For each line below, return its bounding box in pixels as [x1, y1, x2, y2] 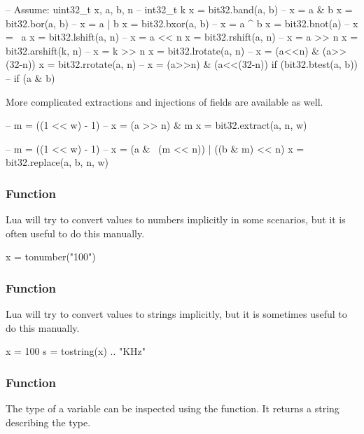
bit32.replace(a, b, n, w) [6, 155, 109, 169]
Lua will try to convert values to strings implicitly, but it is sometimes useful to [6, 307, 347, 321]
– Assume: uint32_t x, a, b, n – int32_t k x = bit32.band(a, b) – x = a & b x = [6, 2, 353, 16]
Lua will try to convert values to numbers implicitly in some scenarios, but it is [6, 212, 346, 227]
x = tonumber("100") [6, 249, 96, 264]
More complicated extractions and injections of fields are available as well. [6, 94, 323, 108]
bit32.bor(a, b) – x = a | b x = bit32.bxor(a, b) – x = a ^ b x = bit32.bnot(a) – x [6, 15, 358, 30]
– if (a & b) [6, 70, 55, 85]
